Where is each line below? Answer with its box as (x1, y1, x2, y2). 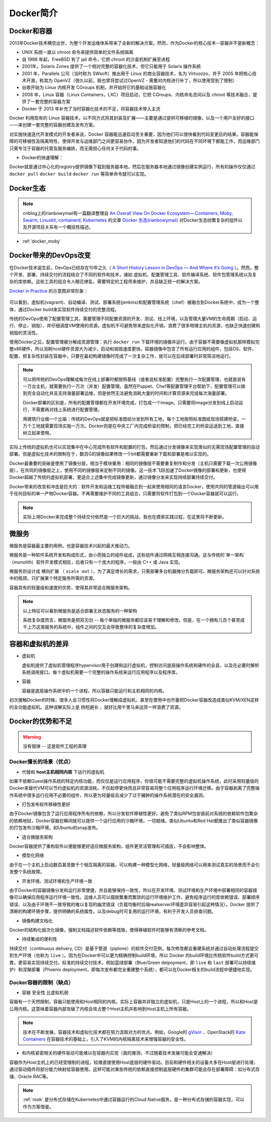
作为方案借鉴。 (23, 1103, 54, 1109)
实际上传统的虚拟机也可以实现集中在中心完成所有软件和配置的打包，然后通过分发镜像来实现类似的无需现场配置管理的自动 (9, 443, 260, 450)
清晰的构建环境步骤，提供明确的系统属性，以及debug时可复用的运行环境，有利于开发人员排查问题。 (9, 909, 216, 915)
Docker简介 (9, 8, 58, 19)
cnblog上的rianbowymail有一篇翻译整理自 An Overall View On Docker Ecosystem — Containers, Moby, (23, 210, 233, 216)
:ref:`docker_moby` (22, 238, 61, 244)
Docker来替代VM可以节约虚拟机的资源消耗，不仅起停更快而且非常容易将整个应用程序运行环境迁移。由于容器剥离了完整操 (9, 785, 260, 791)
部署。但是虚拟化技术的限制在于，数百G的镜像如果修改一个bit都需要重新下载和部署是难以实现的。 (9, 451, 211, 457)
